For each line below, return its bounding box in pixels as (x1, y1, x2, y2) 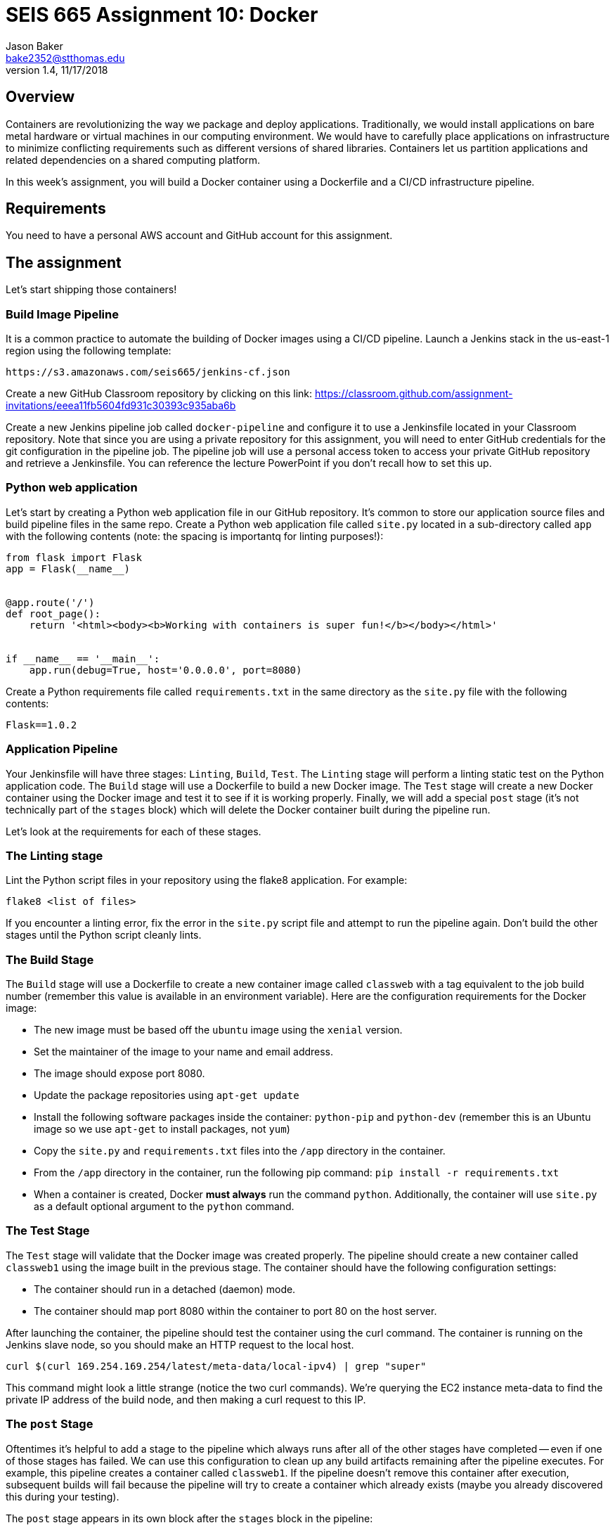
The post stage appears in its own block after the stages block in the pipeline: (6, 1512, 373, 1524)
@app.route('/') (6, 596, 95, 608)
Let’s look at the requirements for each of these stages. (6, 825, 261, 837)
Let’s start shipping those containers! (6, 283, 177, 296)
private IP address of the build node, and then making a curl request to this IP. (6, 1393, 366, 1406)
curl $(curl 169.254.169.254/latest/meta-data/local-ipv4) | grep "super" (6, 1360, 427, 1372)
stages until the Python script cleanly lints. (6, 929, 202, 941)
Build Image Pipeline (6, 307, 119, 321)
